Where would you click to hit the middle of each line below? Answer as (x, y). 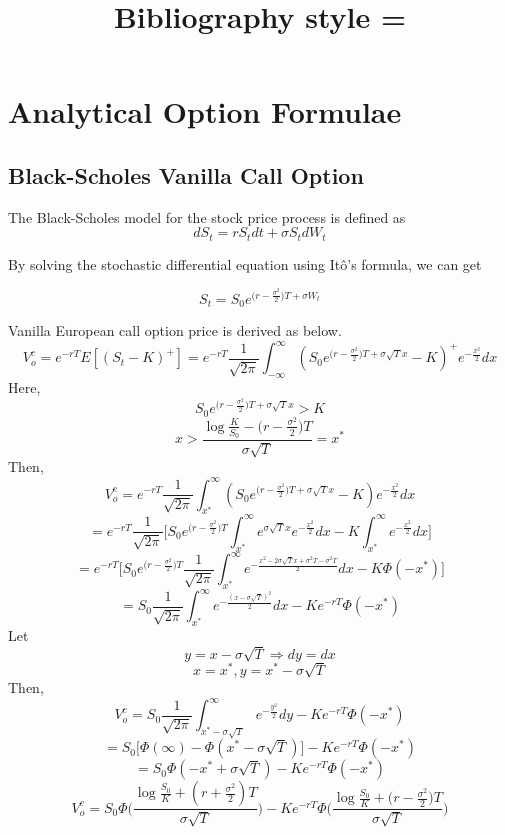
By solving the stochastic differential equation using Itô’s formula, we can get (245, 263)
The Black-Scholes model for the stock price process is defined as (207, 216)
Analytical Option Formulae (205, 111)
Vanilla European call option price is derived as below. (175, 330)
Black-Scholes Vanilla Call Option (186, 174)
